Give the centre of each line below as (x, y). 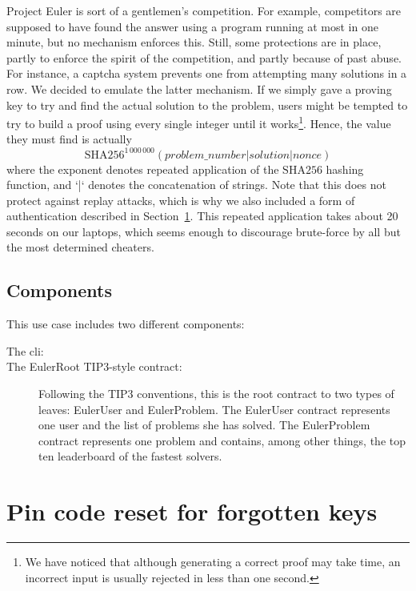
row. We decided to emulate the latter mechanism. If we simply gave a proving (199, 88)
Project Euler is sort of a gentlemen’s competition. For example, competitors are (204, 10)
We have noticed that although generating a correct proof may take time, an (213, 562)
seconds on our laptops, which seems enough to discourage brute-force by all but (204, 231)
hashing (345, 169)
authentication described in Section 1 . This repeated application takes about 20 (202, 216)
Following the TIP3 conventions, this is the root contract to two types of (216, 394)
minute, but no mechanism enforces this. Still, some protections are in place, (194, 42)
